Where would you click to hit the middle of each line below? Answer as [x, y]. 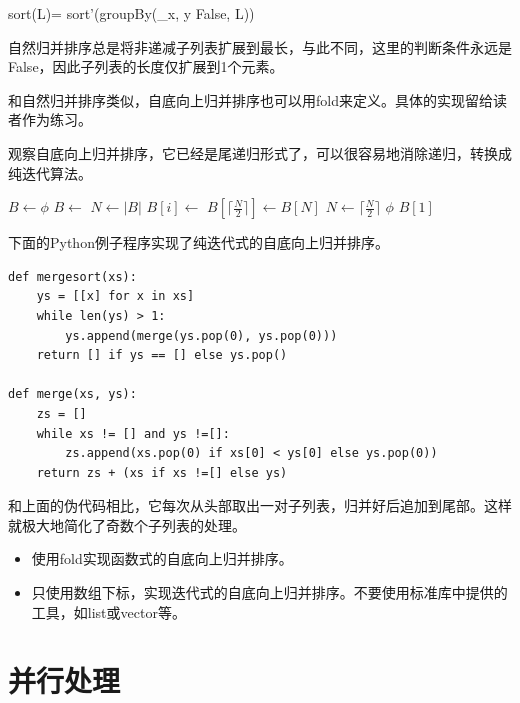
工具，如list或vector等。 [108, 611]
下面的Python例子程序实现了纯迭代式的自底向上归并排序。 [198, 242]
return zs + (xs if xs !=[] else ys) [162, 472]
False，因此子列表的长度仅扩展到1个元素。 [146, 66]
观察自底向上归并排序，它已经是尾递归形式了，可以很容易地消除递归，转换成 [260, 152]
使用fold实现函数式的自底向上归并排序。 [162, 558]
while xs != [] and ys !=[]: [133, 433]
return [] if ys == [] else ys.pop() [162, 355]
